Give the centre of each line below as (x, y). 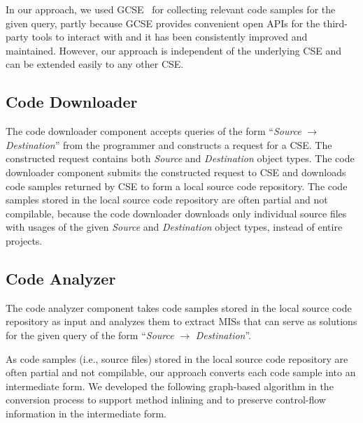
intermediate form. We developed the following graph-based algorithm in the (170, 386)
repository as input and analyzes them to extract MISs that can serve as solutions (181, 321)
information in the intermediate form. (86, 413)
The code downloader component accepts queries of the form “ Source (154, 131)
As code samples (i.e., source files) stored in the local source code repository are (177, 358)
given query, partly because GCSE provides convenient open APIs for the (163, 23)
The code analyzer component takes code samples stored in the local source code (179, 307)
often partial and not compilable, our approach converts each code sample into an (181, 372)
